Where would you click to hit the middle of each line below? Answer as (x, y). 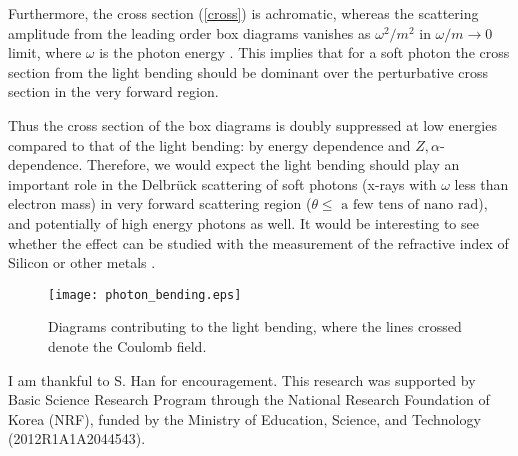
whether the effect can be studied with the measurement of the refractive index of (258, 242)
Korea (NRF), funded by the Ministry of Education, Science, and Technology (244, 418)
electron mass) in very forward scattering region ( (160, 203)
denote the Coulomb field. (127, 345)
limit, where (45, 52)
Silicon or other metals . (82, 262)
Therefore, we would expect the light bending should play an (273, 164)
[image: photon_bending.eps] (145, 294)
